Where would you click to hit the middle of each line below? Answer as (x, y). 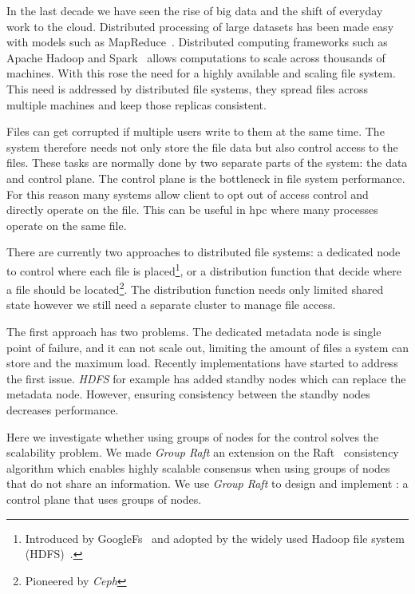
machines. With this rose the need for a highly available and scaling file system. (201, 73)
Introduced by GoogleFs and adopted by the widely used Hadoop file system (215, 538)
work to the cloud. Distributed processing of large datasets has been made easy (200, 26)
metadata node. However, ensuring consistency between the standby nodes (188, 394)
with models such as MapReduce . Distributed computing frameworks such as (197, 42)
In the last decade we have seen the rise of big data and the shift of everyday (195, 10)
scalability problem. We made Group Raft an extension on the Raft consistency (203, 452)
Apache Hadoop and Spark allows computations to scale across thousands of (196, 57)
